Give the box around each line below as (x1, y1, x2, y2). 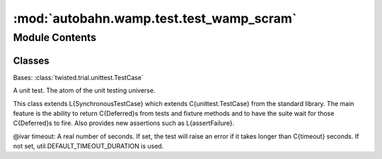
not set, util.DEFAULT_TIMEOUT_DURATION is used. (13, 142, 164, 151)
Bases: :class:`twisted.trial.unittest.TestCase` (13, 73, 144, 81)
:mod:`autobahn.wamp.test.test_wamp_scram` (13, 11, 297, 26)
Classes (13, 54, 50, 66)
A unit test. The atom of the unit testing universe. (13, 86, 156, 95)
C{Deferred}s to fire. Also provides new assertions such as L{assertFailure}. (13, 119, 235, 127)
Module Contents (13, 31, 97, 44)
